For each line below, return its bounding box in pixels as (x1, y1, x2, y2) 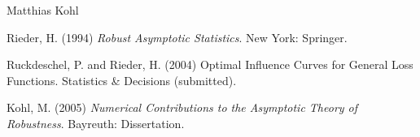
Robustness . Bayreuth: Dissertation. (7, 114, 185, 131)
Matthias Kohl (7, 2, 79, 18)
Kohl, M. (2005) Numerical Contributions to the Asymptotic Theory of (7, 99, 358, 116)
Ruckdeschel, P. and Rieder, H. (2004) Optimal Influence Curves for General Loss (7, 56, 413, 73)
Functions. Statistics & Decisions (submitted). (7, 71, 237, 88)
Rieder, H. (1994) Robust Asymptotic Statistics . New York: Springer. (7, 28, 348, 45)
